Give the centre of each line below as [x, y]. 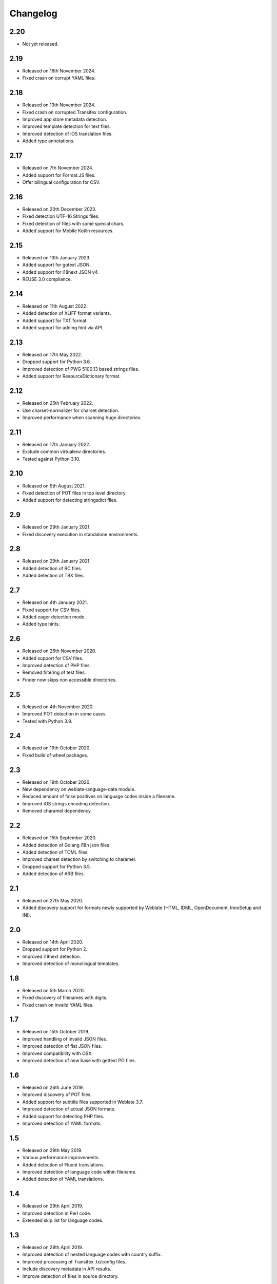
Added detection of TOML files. [56, 852]
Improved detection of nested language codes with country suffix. [92, 1254]
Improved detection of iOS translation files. [67, 134]
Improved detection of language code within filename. [80, 1172]
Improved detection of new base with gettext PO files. [79, 1061]
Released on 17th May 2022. [52, 355]
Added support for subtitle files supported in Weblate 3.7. [83, 1102]
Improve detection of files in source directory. [71, 1276]
